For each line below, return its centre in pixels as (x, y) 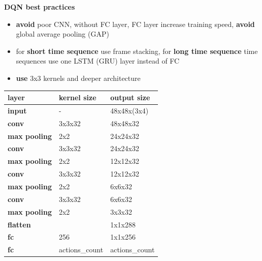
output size (130, 97)
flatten (19, 224)
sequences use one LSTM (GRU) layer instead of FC (98, 61)
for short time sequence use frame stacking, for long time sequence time (137, 51)
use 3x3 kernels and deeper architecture (78, 78)
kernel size (77, 97)
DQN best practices (40, 7)
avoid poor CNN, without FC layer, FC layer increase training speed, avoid (135, 24)
